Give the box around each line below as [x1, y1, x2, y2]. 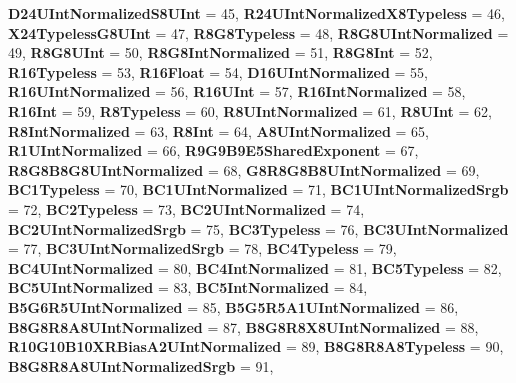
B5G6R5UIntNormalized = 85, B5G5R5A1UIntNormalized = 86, [8, 296, 459, 317]
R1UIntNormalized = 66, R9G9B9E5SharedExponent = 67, [8, 140, 419, 161]
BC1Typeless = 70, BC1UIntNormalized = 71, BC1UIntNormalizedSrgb [8, 179, 509, 200]
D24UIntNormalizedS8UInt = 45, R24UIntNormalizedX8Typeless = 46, [8, 3, 505, 23]
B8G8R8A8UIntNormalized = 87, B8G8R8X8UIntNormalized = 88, [8, 316, 479, 337]
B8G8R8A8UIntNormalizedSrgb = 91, [8, 355, 274, 376]
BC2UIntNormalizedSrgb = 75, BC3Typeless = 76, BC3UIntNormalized [8, 218, 509, 239]
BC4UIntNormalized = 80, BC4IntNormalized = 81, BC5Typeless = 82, [8, 257, 502, 278]
